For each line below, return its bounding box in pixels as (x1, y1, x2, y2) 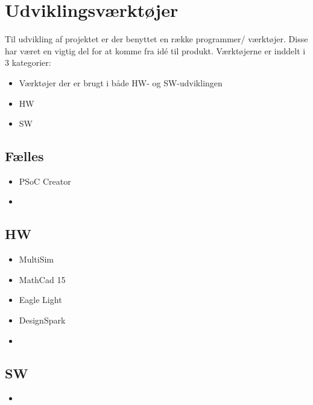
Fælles (5, 147, 44, 165)
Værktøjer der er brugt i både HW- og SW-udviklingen (19, 76, 223, 89)
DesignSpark (19, 314, 66, 327)
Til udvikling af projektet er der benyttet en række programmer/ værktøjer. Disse (5, 33, 308, 45)
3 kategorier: (5, 56, 51, 69)
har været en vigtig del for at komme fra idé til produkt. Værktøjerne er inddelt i (5, 44, 306, 57)
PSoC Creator (19, 174, 71, 187)
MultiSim (19, 253, 54, 266)
